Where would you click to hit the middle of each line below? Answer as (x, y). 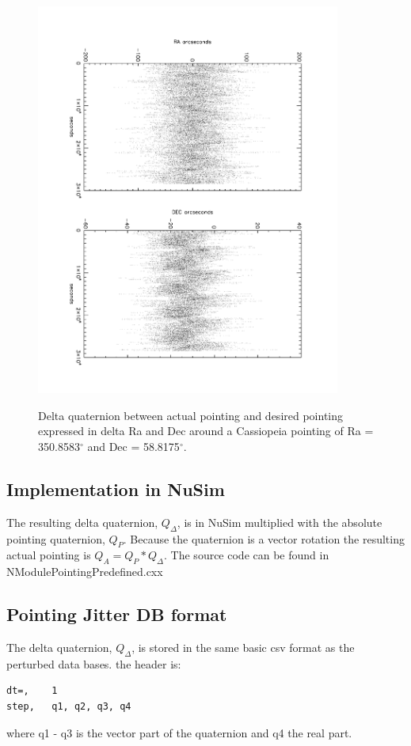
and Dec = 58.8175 (133, 447)
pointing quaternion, (56, 538)
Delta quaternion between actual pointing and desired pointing (191, 415)
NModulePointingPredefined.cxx (85, 572)
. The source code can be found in (247, 555)
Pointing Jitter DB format (117, 614)
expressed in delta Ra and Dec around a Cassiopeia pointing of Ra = (206, 431)
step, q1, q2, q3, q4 (69, 706)
